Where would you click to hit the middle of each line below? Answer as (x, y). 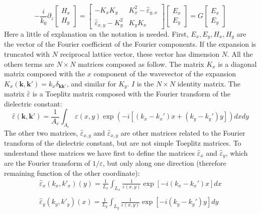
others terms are (29, 64)
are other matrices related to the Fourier (183, 132)
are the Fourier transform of (47, 163)
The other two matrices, (41, 132)
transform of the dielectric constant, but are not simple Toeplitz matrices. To (123, 143)
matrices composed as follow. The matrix (141, 64)
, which (237, 152)
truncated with (27, 54)
